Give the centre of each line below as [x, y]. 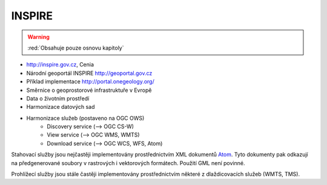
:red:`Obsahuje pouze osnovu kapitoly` [76, 48]
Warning [38, 37]
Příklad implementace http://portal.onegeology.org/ [90, 82]
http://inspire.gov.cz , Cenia [60, 65]
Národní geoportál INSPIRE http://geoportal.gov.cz [89, 73]
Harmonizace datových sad [61, 107]
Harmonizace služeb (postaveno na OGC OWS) [85, 118]
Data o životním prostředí [58, 98]
